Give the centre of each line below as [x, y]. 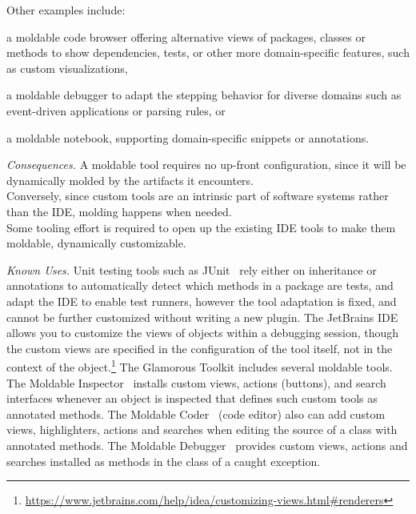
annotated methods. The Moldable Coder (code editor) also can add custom [196, 414]
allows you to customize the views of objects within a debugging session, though [203, 333]
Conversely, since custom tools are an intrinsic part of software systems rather [198, 196]
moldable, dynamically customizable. [96, 243]
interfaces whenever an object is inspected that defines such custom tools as [192, 398]
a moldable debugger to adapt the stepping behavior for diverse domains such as [204, 95]
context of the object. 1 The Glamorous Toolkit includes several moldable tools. [200, 365]
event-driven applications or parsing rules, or [116, 110]
